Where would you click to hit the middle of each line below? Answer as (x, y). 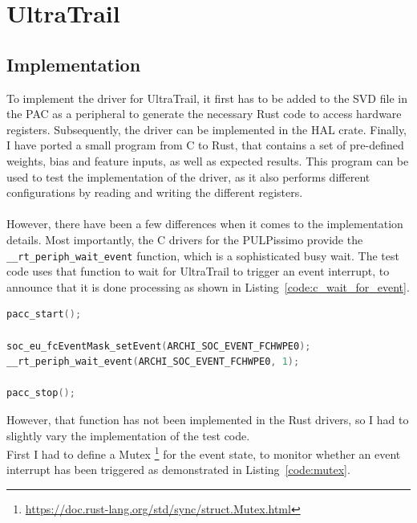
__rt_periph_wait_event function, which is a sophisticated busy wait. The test (203, 255)
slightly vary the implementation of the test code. (128, 435)
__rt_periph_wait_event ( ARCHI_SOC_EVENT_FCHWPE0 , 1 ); (153, 362)
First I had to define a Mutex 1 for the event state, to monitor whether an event (204, 453)
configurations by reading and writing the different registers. (155, 192)
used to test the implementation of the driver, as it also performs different (188, 176)
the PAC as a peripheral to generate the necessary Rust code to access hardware (204, 114)
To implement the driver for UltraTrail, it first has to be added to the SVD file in (207, 98)
